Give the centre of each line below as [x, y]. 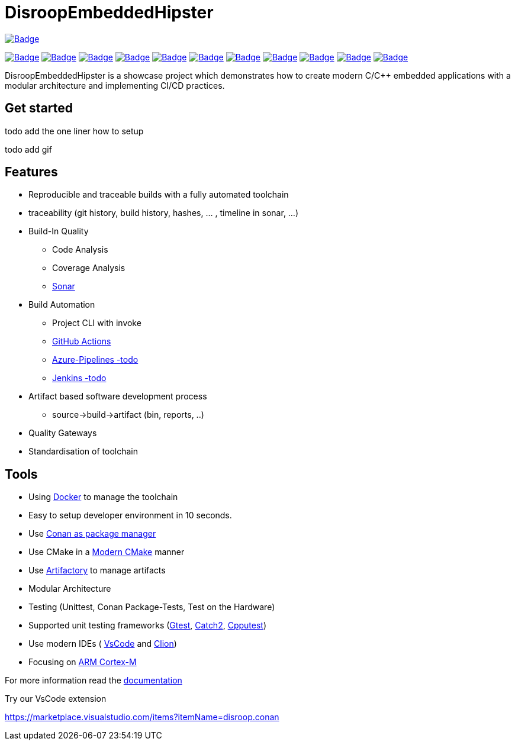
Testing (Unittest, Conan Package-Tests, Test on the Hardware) [152, 607]
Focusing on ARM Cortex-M [83, 662]
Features [31, 172]
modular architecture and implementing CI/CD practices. [115, 85]
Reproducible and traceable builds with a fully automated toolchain [159, 195]
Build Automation [62, 305]
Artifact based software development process [118, 396]
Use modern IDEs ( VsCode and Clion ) [103, 644]
